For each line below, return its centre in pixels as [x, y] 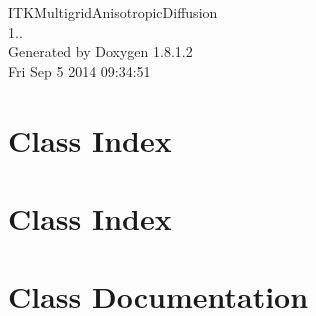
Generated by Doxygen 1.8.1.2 [100, 51]
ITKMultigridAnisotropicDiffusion [113, 12]
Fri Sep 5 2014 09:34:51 [79, 70]
